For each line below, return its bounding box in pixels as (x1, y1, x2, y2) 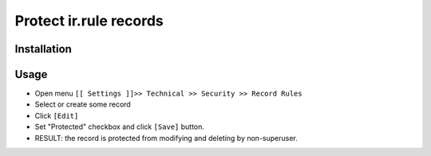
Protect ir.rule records (14, 12, 164, 29)
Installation (14, 42, 72, 56)
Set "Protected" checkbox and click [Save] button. (34, 122, 205, 131)
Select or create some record (34, 99, 131, 109)
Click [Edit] (34, 111, 79, 120)
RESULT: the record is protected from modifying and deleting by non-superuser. (34, 133, 299, 142)
